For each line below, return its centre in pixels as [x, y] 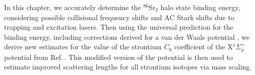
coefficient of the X [204, 47]
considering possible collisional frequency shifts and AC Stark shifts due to [119, 17]
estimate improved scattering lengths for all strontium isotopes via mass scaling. [128, 67]
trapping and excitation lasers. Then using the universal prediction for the [119, 27]
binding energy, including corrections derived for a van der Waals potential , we [127, 36]
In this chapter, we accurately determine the [73, 7]
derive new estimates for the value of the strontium [83, 47]
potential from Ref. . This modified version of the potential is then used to [119, 57]
